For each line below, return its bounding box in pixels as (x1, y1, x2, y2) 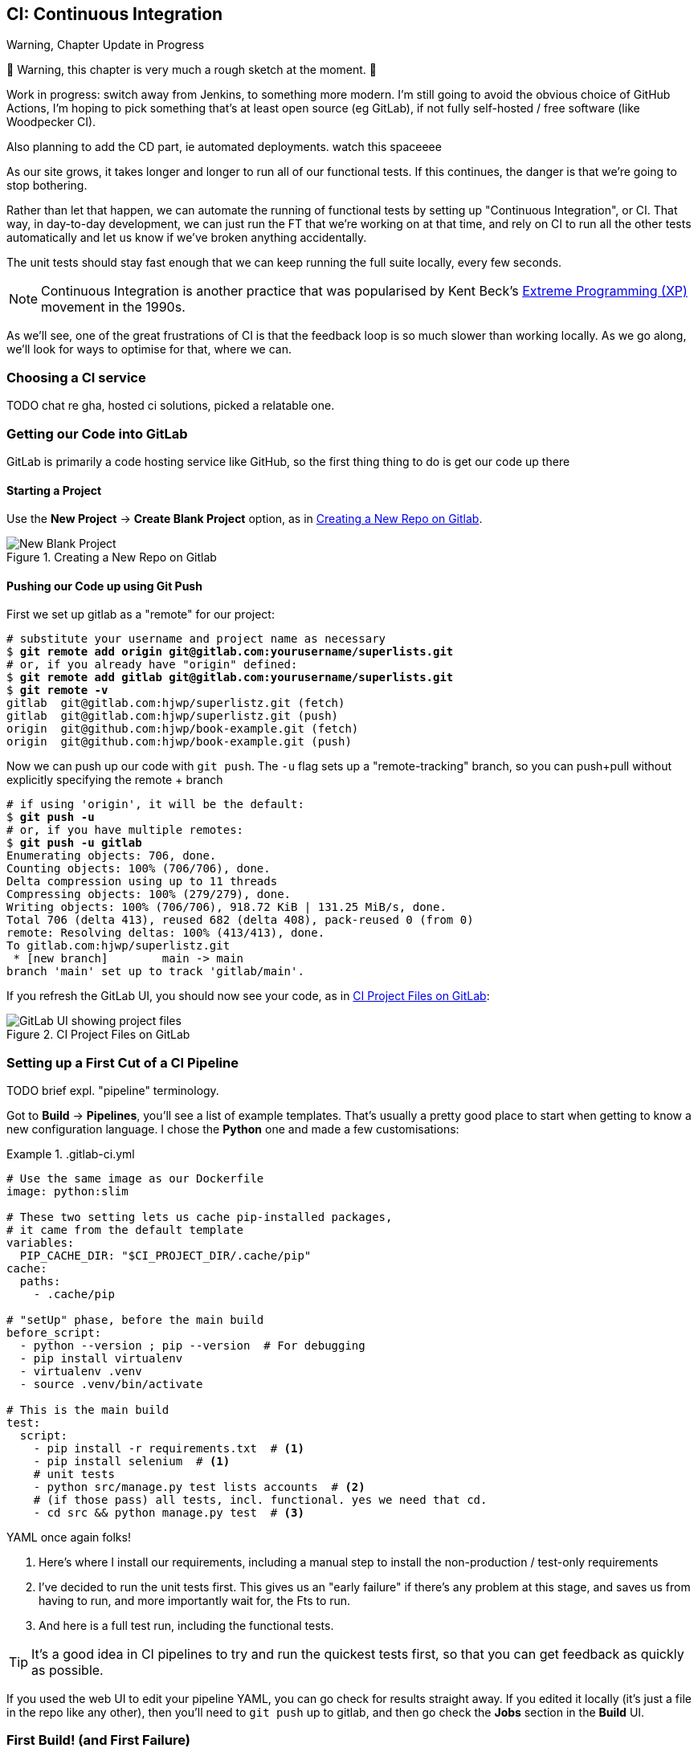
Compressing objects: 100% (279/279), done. (6, 888, 292, 901)
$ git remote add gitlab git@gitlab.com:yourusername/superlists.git (6, 671, 454, 684)
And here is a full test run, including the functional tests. (39, 1619, 334, 1633)
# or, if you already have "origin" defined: (6, 658, 298, 672)
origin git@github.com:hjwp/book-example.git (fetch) (6, 722, 359, 736)
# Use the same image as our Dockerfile (6, 1172, 264, 1186)
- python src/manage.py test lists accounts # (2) (33, 1480, 365, 1494)
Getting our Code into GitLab (6, 425, 188, 442)
